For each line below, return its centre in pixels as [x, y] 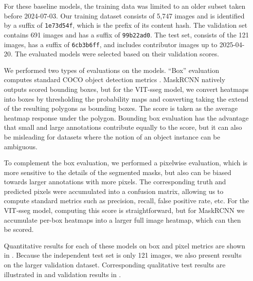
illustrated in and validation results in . [63, 274]
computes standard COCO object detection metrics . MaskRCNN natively [115, 79]
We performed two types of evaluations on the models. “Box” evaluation [112, 70]
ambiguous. [21, 146]
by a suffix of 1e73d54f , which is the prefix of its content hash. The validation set [126, 25]
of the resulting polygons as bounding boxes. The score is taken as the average [121, 108]
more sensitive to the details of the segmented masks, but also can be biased [118, 172]
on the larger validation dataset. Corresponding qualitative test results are [115, 265]
